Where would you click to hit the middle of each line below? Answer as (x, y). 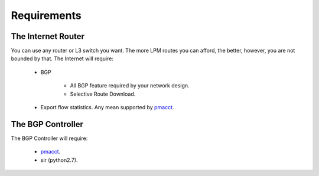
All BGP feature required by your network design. (130, 86)
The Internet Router (48, 36)
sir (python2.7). (59, 160)
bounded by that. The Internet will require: (62, 58)
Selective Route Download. (103, 94)
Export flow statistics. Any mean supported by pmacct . (107, 107)
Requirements (46, 15)
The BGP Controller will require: (49, 138)
